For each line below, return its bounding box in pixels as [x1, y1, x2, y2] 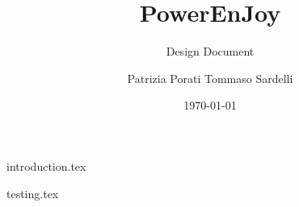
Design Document [166, 43, 255, 60]
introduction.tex [6, 157, 86, 174]
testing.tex [6, 184, 59, 201]
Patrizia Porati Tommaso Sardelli [127, 69, 293, 86]
